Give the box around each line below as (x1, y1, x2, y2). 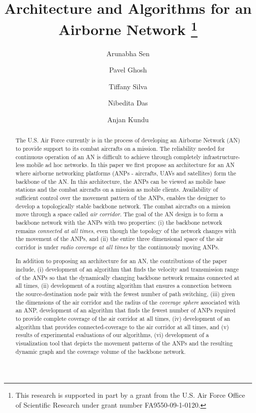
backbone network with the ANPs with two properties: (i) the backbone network (15, 218, 223, 226)
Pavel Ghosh (109, 65, 147, 75)
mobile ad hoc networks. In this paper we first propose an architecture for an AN (26, 161, 235, 169)
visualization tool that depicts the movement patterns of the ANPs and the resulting (15, 339, 233, 347)
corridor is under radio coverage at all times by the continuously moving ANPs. (15, 242, 220, 251)
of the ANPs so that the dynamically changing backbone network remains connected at (15, 273, 240, 281)
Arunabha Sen (106, 48, 150, 58)
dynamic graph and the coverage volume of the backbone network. (15, 347, 186, 355)
